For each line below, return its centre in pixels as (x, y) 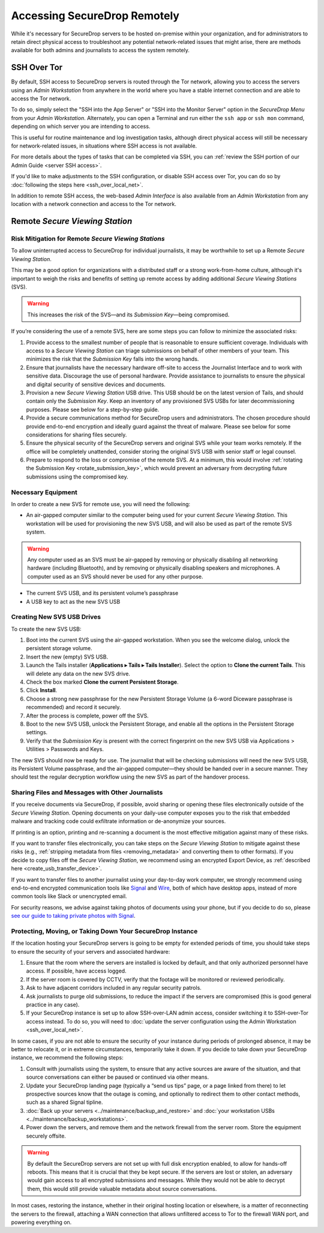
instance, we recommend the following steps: (67, 1058)
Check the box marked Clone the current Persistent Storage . (102, 682)
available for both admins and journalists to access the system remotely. (100, 50)
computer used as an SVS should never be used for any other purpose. (115, 576)
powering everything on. (41, 1222)
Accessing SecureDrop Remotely (95, 16)
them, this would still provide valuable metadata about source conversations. (122, 1189)
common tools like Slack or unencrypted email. (69, 896)
